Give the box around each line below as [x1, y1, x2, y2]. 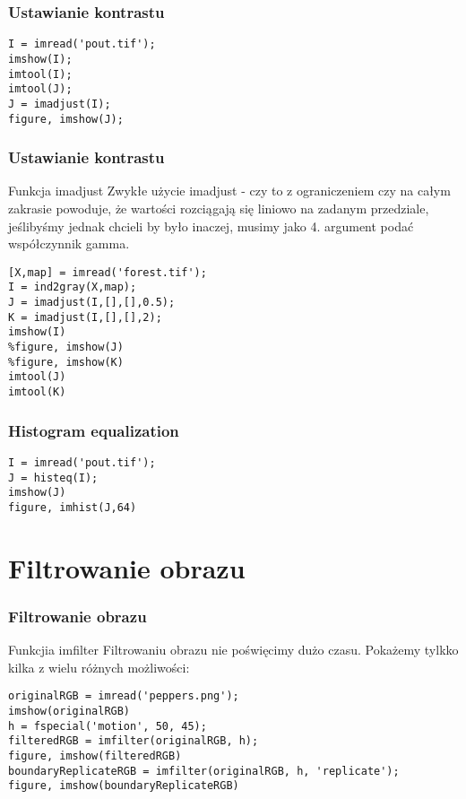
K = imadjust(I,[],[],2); [8, 310, 162, 324]
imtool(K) [8, 386, 66, 398]
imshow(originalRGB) [8, 704, 131, 717]
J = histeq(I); [8, 471, 99, 484]
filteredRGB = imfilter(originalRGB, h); [8, 734, 259, 748]
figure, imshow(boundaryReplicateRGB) [8, 779, 239, 793]
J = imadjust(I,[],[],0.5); [8, 296, 176, 309]
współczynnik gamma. [8, 234, 130, 253]
